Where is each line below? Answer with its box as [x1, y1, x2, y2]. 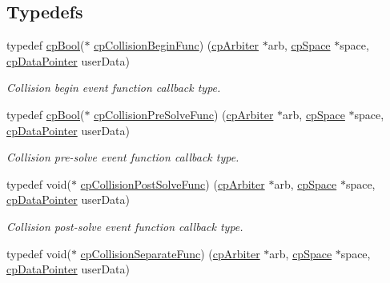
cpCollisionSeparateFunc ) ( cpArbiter [80, 245, 260, 261]
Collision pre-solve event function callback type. [6, 149, 239, 165]
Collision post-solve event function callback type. [6, 217, 243, 234]
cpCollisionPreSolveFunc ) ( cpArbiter [94, 106, 274, 122]
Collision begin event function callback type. [6, 79, 221, 96]
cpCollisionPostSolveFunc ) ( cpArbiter [80, 175, 265, 192]
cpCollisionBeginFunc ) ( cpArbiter [94, 37, 259, 54]
